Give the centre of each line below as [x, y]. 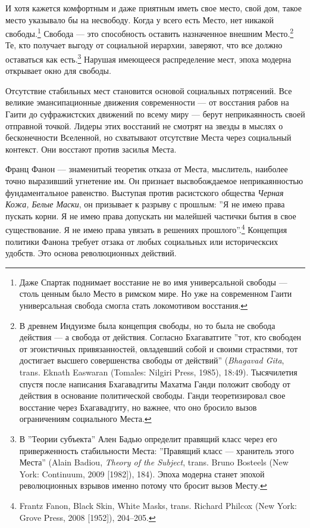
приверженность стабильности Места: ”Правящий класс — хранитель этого [156, 450]
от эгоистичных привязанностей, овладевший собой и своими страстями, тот [159, 348]
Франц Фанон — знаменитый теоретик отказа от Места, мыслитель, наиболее [147, 169]
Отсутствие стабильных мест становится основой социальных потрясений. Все [149, 90]
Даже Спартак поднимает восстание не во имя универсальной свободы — [153, 282]
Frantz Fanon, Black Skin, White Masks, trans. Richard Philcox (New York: [158, 505]
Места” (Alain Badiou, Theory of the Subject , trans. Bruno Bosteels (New [154, 462]
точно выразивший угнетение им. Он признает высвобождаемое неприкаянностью [154, 181]
